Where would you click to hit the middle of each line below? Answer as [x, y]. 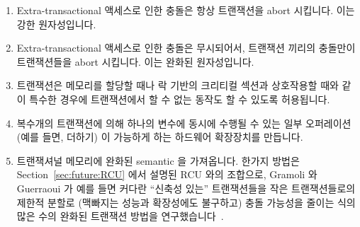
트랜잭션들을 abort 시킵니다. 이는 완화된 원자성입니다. [135, 61]
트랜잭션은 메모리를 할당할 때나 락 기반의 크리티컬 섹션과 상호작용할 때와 [178, 85]
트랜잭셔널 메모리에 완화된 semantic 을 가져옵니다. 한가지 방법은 [158, 160]
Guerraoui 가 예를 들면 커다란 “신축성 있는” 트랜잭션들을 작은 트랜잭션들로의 [186, 188]
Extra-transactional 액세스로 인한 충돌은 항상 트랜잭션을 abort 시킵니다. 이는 [186, 10]
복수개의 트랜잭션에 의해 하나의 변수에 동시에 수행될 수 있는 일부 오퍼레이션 [184, 123]
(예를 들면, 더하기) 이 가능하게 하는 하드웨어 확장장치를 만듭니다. [160, 137]
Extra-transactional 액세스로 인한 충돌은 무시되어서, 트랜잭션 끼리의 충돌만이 [186, 48]
